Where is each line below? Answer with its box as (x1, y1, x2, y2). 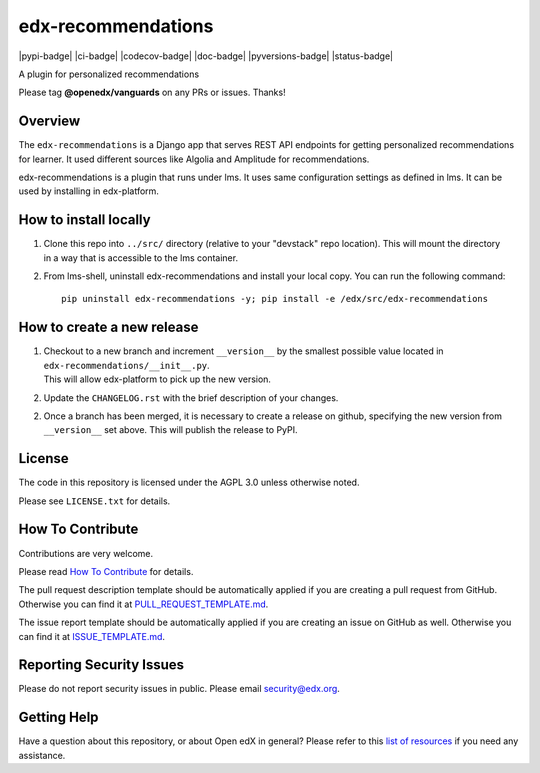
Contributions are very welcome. (18, 547, 154, 559)
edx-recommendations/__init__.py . (43, 359, 210, 371)
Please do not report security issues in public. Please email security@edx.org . (18, 683, 340, 695)
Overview (18, 113, 81, 130)
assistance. (18, 749, 66, 761)
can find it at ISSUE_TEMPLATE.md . (18, 630, 165, 642)
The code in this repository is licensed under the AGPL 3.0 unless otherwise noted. (18, 476, 360, 489)
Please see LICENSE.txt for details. (18, 495, 171, 507)
